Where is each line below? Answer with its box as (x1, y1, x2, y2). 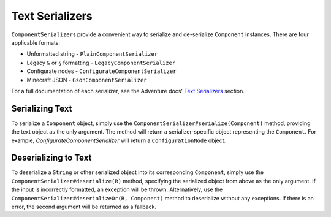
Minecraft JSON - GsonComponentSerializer (26, 76, 147, 83)
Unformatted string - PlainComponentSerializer (26, 50, 158, 58)
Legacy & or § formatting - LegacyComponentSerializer (26, 59, 176, 66)
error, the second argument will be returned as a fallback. (11, 203, 156, 211)
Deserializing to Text (11, 153, 92, 163)
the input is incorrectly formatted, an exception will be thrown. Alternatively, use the (11, 186, 223, 193)
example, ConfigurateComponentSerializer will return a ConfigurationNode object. (11, 137, 226, 144)
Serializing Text (11, 103, 72, 113)
